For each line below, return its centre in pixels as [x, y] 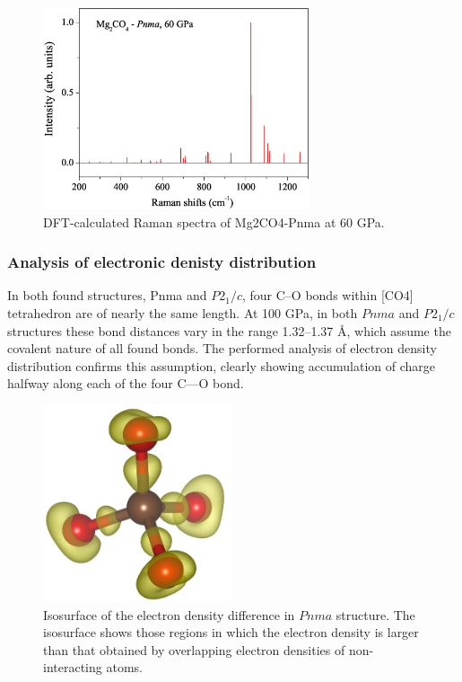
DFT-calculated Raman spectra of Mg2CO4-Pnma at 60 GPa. [214, 221]
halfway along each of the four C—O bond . [126, 383]
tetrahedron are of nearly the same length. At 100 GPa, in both [183, 312]
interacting [73, 667]
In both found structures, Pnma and [107, 295]
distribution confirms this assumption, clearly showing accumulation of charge [222, 365]
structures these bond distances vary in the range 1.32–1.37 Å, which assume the [229, 330]
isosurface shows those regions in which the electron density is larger [231, 632]
